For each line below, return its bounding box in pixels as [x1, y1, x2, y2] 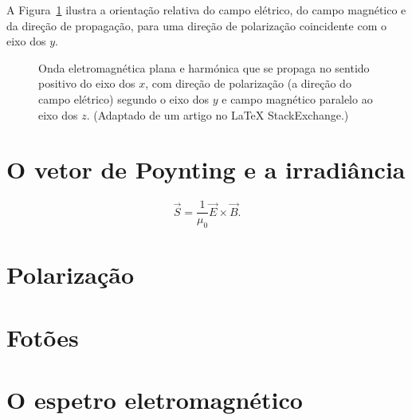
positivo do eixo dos [38, 75, 135, 92]
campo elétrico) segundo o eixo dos [38, 90, 210, 107]
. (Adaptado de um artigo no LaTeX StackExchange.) [86, 106, 349, 123]
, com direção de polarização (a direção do [145, 75, 351, 92]
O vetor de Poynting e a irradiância [6, 153, 406, 186]
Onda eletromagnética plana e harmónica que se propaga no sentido [38, 59, 370, 76]
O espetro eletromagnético [6, 383, 303, 416]
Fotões [6, 320, 79, 353]
